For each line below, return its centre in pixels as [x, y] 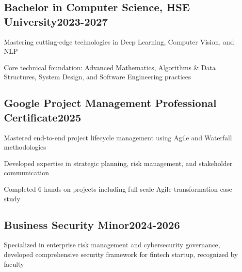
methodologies [25, 147]
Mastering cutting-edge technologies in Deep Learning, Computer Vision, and [119, 41]
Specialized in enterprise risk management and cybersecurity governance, [112, 245]
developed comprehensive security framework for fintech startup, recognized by [121, 254]
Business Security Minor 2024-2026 [92, 224]
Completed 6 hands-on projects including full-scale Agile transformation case [118, 189]
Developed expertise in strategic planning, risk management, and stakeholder [118, 163]
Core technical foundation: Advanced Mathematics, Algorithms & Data [110, 67]
